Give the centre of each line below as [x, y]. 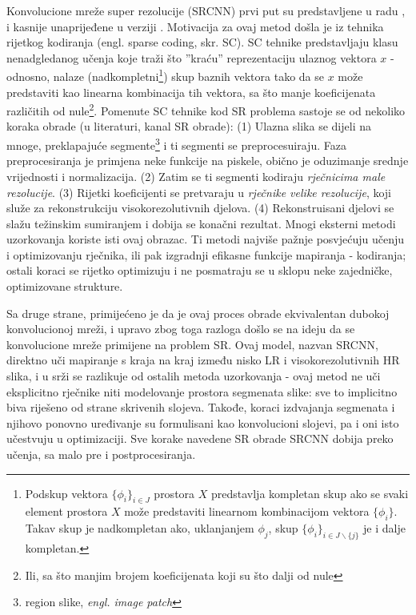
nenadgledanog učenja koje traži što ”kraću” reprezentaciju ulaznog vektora [192, 57]
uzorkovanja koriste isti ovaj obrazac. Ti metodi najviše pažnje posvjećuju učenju [206, 239]
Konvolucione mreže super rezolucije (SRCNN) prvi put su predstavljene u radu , [206, 10]
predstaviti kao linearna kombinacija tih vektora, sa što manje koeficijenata [191, 92]
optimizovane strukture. [65, 286]
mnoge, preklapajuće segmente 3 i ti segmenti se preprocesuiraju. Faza [176, 144]
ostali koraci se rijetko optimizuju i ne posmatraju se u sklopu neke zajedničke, [200, 270]
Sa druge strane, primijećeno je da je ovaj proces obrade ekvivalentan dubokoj [198, 313]
